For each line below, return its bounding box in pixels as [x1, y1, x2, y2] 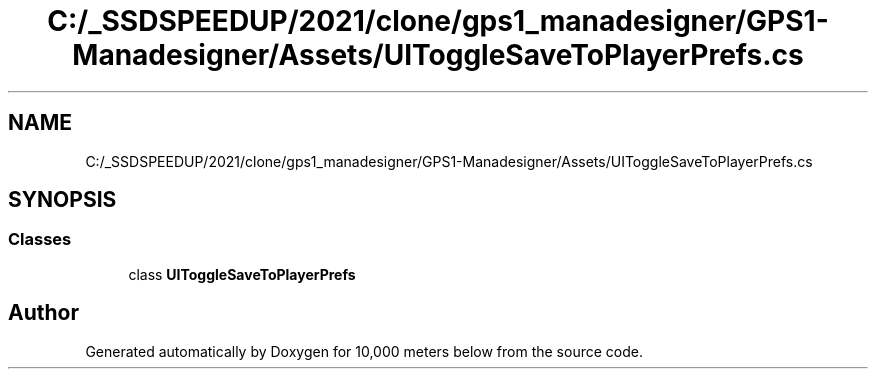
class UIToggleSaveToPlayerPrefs [128, 265, 356, 283]
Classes [8, 229, 72, 250]
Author [8, 300, 79, 326]
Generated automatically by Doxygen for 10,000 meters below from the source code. [85, 342, 643, 360]
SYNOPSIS [8, 187, 117, 213]
